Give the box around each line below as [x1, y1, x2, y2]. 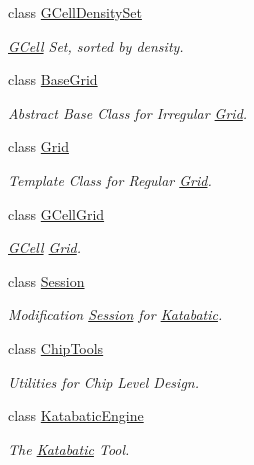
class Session [8, 270, 85, 291]
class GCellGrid [8, 203, 105, 224]
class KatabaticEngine [8, 405, 144, 426]
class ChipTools [8, 337, 104, 358]
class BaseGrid [8, 69, 98, 90]
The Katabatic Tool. [8, 438, 130, 459]
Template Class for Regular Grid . [8, 169, 212, 190]
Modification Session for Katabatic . [8, 304, 223, 325]
